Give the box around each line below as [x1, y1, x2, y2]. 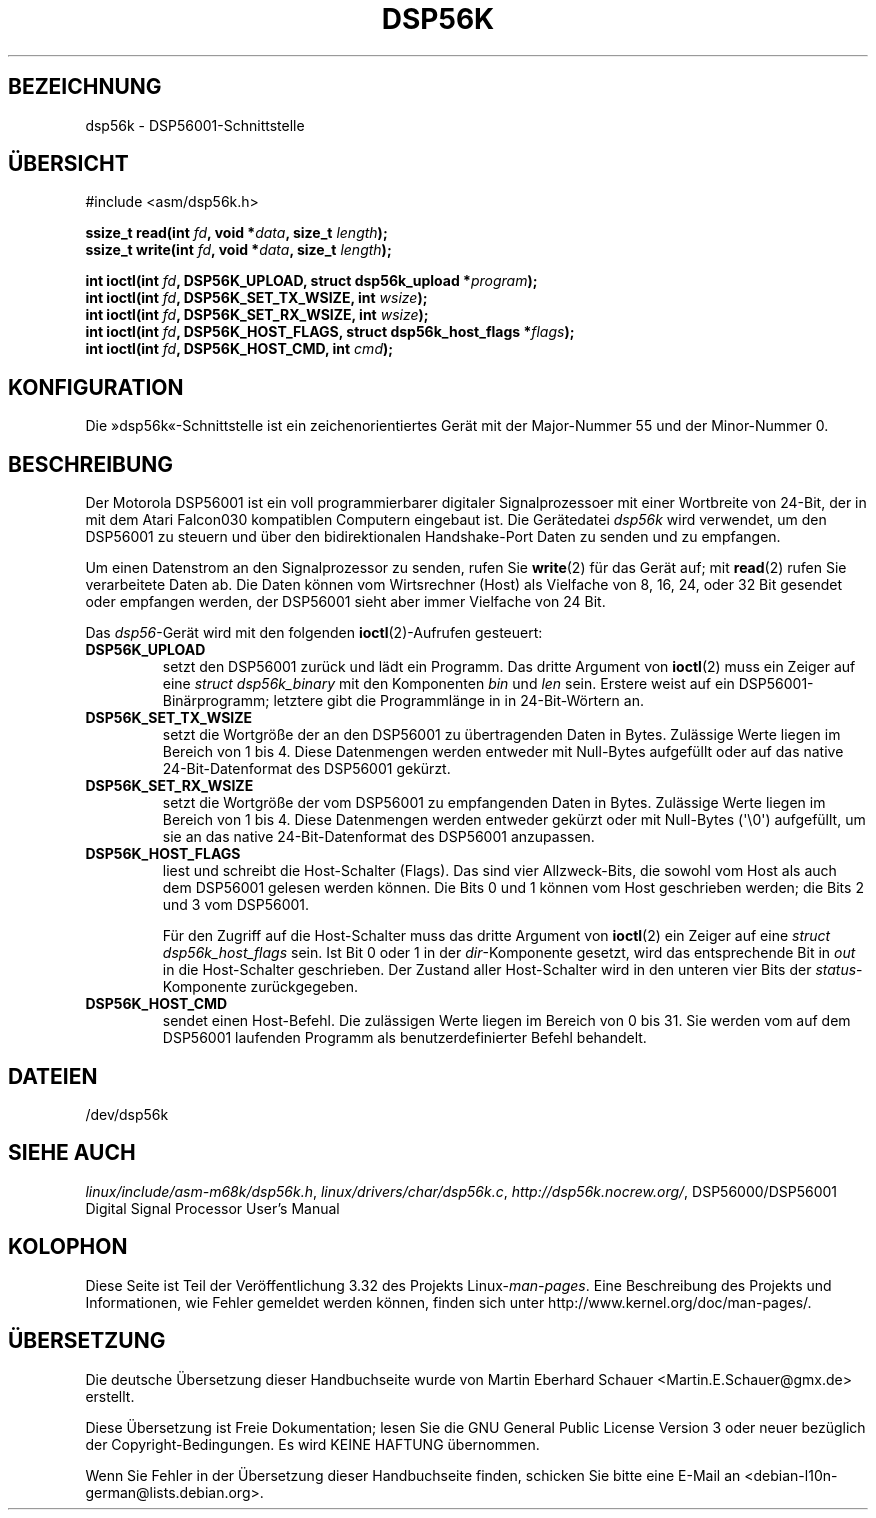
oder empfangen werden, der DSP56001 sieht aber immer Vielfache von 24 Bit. [85, 593, 606, 611]
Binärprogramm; [162, 692, 270, 710]
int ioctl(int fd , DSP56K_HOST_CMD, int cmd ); [85, 340, 394, 358]
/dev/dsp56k [85, 1105, 169, 1123]
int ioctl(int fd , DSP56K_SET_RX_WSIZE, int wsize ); [85, 306, 429, 324]
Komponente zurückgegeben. [162, 978, 358, 996]
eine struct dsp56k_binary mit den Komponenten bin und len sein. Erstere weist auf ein [162, 675, 735, 693]
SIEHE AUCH [8, 1140, 136, 1166]
